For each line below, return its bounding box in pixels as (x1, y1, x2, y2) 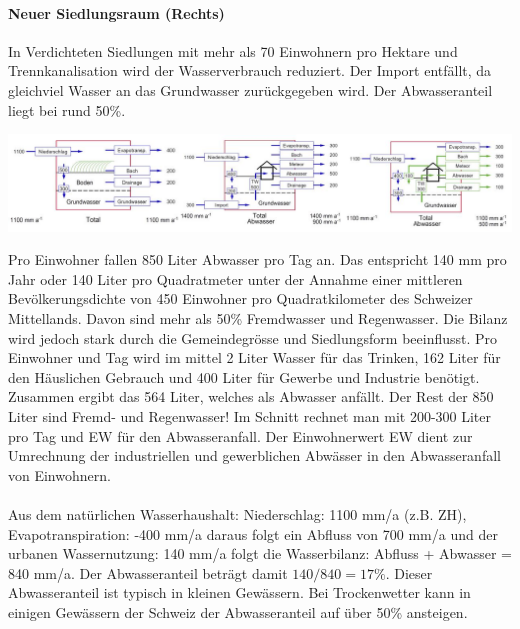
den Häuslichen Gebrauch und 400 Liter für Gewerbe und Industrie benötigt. (8, 366, 480, 387)
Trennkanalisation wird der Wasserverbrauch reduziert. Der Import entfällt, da (8, 60, 492, 81)
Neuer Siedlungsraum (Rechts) (8, 2, 225, 23)
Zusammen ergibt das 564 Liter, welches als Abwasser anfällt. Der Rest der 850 (8, 386, 494, 407)
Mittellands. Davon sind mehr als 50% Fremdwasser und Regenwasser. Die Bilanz (8, 308, 508, 328)
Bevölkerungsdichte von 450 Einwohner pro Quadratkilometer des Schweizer (8, 288, 473, 309)
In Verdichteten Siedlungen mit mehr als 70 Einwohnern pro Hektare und (8, 40, 458, 61)
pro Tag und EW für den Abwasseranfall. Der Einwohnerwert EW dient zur (8, 425, 473, 446)
